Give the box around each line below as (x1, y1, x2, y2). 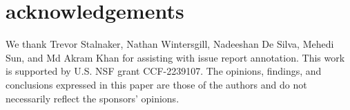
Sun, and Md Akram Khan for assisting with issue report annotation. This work (6, 50, 345, 64)
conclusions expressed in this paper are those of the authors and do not (6, 77, 307, 91)
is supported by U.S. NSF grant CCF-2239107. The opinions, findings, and (6, 64, 322, 78)
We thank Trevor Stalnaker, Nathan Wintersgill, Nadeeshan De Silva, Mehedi (6, 37, 334, 51)
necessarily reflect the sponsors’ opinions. (6, 91, 179, 105)
